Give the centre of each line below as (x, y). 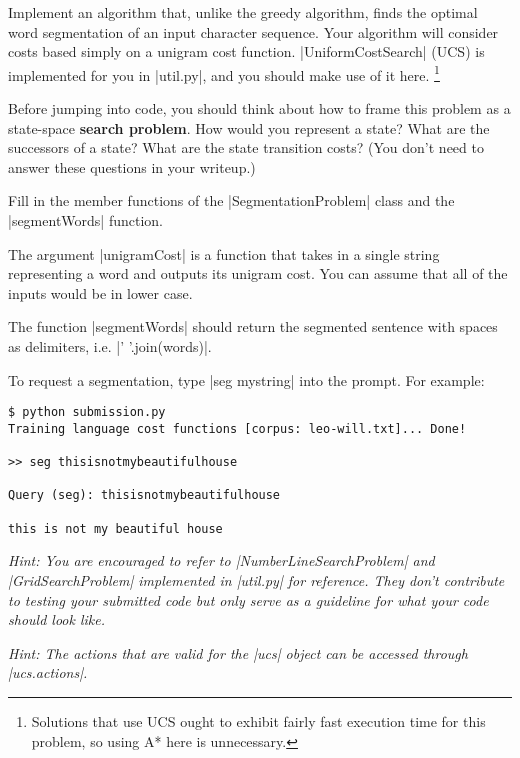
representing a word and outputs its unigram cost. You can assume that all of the (258, 273)
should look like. (56, 619)
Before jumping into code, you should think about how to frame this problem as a (259, 108)
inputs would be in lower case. (100, 292)
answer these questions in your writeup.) (132, 166)
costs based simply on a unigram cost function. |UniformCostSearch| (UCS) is (246, 51)
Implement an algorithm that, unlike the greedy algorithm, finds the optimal (243, 12)
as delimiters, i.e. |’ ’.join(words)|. (110, 345)
